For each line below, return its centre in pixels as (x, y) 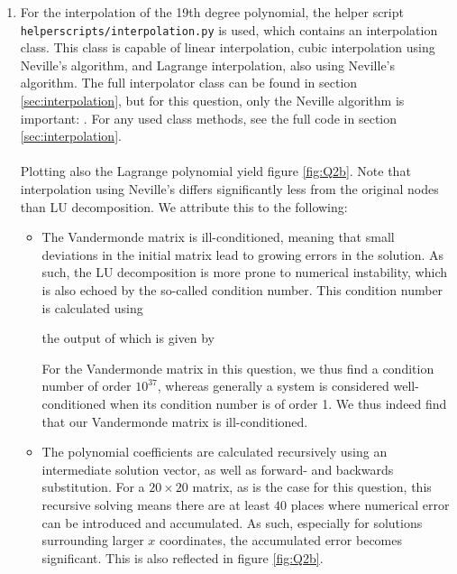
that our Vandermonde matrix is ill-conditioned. (175, 421)
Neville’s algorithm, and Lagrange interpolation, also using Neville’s (208, 65)
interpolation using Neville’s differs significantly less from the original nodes (229, 189)
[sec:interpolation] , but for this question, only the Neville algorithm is (212, 101)
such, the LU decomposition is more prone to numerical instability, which (244, 272)
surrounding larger (93, 540)
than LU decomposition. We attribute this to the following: (184, 206)
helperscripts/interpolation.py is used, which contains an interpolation (229, 29)
